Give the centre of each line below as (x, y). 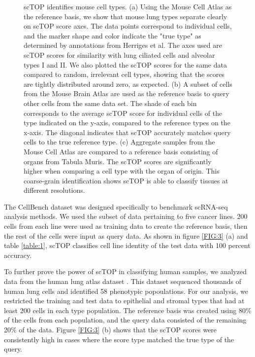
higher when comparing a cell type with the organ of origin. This (122, 171)
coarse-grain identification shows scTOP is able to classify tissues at (126, 180)
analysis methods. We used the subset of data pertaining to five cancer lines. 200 (126, 216)
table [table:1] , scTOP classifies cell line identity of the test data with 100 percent (127, 245)
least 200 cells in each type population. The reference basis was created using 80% (128, 310)
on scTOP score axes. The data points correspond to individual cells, (128, 26)
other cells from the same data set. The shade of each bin (110, 103)
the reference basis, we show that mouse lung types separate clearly (126, 16)
